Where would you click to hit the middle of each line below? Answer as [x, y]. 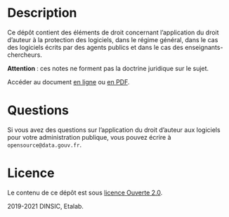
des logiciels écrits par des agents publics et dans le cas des [96, 47]
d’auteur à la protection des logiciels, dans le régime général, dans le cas [113, 39]
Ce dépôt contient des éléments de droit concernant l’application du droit [113, 32]
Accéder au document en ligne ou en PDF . [68, 81]
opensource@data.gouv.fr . [45, 145]
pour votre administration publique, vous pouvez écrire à [89, 137]
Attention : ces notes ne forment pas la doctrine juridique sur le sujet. [108, 68]
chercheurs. [25, 55]
